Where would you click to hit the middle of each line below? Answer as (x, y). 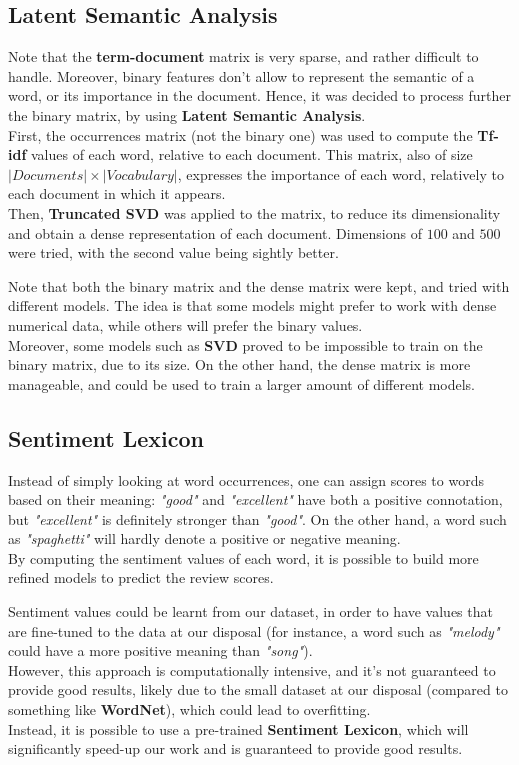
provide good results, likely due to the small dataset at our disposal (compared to (258, 689)
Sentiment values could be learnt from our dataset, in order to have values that (250, 611)
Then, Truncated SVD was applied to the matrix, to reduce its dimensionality (254, 212)
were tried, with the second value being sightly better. (173, 252)
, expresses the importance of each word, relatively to (340, 173)
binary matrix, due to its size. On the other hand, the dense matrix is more (239, 364)
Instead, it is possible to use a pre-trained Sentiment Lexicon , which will (238, 728)
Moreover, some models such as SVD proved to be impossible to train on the (245, 344)
